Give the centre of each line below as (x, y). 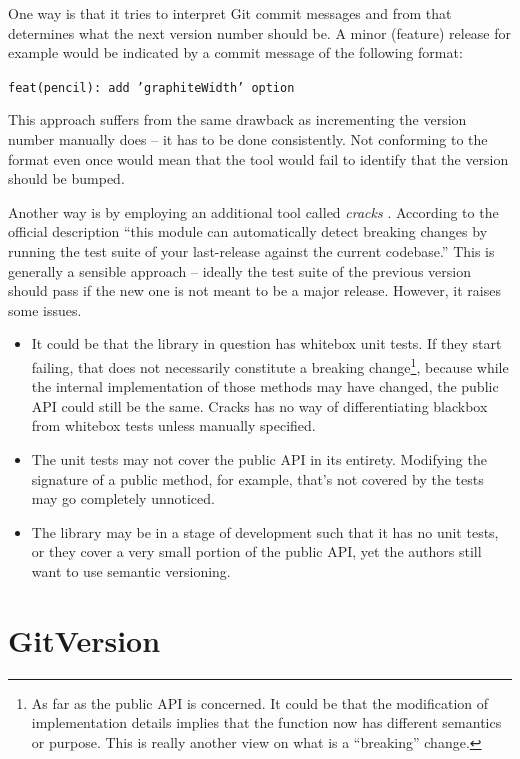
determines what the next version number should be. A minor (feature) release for (260, 32)
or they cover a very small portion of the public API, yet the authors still (256, 551)
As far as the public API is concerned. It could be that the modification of (260, 702)
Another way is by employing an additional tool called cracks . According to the (253, 211)
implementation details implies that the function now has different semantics (266, 722)
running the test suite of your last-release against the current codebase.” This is (251, 251)
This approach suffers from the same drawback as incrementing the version (237, 119)
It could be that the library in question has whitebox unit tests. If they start (266, 343)
